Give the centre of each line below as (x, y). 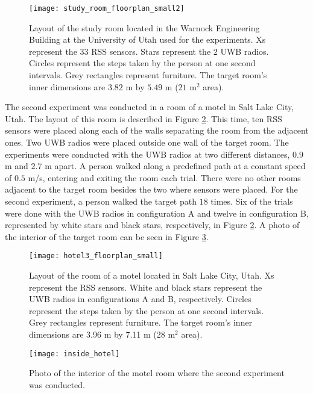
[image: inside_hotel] (74, 354)
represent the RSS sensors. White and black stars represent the (146, 287)
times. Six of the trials (252, 201)
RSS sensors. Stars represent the (151, 51)
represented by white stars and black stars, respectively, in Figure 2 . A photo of (152, 225)
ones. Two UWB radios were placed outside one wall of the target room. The (147, 142)
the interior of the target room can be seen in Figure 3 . (107, 236)
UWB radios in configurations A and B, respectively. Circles (140, 299)
